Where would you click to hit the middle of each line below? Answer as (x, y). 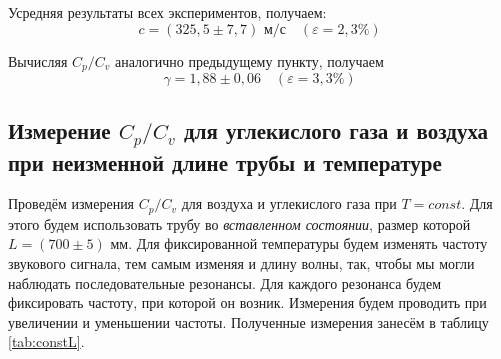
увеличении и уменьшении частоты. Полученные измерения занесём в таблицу (248, 321)
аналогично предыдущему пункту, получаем (249, 60)
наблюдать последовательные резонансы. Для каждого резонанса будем (224, 282)
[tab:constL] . (46, 341)
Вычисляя (38, 60)
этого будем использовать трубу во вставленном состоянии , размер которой (239, 223)
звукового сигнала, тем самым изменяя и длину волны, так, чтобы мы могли (241, 263)
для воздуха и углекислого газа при (289, 203)
